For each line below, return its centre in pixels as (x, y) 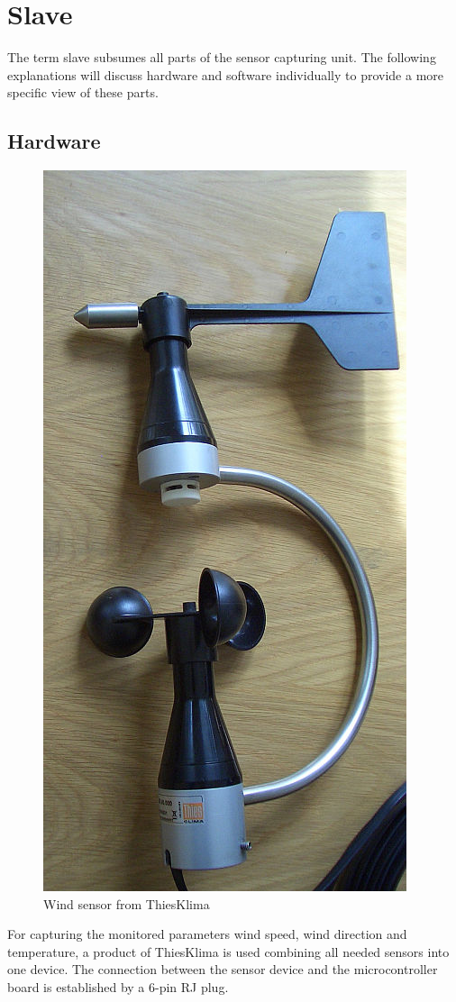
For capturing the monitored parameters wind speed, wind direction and (207, 934)
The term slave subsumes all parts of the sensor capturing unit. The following (222, 57)
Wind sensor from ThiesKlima (127, 903)
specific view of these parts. (83, 92)
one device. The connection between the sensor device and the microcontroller (223, 969)
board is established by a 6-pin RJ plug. (118, 987)
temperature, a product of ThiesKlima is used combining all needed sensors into (228, 951)
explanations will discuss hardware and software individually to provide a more (226, 74)
